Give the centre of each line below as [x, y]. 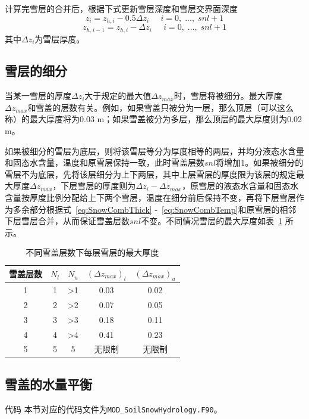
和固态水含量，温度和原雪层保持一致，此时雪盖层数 [105, 162]
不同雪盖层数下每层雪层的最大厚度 [92, 252]
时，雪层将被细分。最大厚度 [228, 96]
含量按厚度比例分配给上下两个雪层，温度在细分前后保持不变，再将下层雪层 [150, 198]
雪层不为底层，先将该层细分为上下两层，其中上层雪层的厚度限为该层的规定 [150, 174]
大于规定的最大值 [118, 96]
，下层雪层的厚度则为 [94, 186]
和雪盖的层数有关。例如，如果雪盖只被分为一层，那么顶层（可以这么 [161, 107]
